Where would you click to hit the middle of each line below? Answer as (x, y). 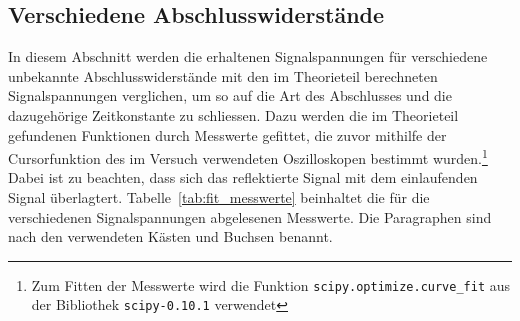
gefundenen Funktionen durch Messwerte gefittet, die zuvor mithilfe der (227, 134)
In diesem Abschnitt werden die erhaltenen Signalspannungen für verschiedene (248, 56)
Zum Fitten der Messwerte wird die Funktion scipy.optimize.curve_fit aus (271, 284)
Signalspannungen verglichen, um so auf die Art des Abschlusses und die (230, 95)
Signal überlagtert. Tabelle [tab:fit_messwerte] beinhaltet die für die (219, 197)
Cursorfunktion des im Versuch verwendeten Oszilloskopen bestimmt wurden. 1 (248, 156)
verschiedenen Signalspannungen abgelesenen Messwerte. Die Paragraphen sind (250, 216)
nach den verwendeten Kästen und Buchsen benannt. (170, 236)
